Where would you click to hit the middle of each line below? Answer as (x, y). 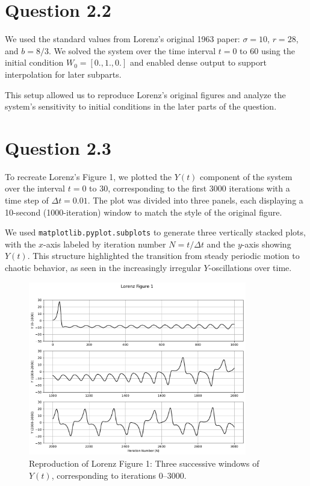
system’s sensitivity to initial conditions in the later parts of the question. (141, 106)
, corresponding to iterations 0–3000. (119, 475)
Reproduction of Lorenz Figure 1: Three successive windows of (144, 463)
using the (278, 50)
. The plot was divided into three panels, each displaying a (195, 200)
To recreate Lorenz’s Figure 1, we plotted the (88, 176)
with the (20, 244)
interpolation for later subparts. (63, 74)
